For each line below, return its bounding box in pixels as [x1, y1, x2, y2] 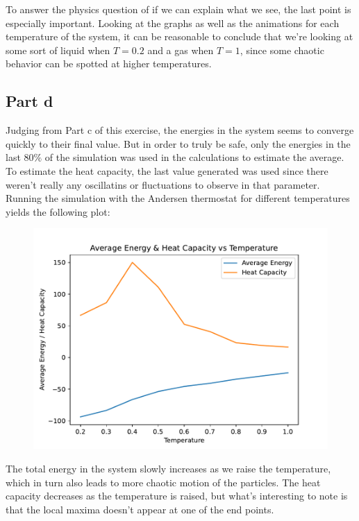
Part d [6, 90, 53, 112]
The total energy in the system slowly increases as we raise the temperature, [6, 461, 331, 475]
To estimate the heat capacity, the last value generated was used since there [6, 163, 328, 178]
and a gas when [147, 42, 214, 57]
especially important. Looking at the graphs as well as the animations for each [6, 15, 340, 30]
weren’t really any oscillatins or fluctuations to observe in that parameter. [6, 177, 320, 191]
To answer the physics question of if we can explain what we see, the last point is [6, 2, 351, 16]
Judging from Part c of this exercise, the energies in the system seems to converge [6, 123, 354, 137]
